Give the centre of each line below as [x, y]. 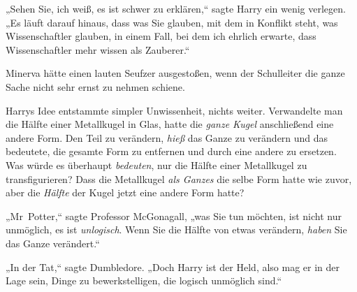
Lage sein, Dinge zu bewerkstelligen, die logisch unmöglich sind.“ [144, 280]
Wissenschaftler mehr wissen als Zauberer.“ [98, 49]
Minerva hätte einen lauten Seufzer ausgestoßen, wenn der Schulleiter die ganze [175, 73]
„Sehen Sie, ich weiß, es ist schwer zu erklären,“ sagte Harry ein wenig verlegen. [176, 8]
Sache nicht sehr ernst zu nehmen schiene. [95, 86]
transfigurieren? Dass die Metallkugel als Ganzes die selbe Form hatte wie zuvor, [179, 178]
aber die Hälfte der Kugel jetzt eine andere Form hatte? [125, 192]
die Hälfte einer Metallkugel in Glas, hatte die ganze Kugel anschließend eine [170, 124]
